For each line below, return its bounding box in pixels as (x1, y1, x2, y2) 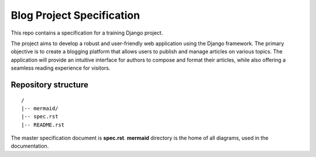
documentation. (11, 142, 49, 149)
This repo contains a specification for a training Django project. (11, 29, 163, 36)
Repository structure (11, 80, 89, 90)
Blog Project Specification (11, 9, 140, 22)
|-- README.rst (21, 121, 65, 128)
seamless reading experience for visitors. (11, 64, 111, 71)
